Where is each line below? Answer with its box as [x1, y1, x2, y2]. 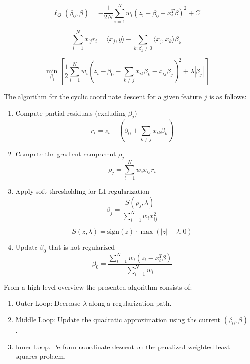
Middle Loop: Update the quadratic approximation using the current [15, 314, 221, 324]
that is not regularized [48, 242, 115, 252]
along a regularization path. [89, 298, 172, 308]
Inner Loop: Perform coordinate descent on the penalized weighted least [15, 341, 230, 351]
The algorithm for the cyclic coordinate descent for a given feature [4, 91, 202, 101]
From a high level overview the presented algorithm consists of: [4, 281, 192, 292]
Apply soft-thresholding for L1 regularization [15, 186, 149, 196]
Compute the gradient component [15, 149, 116, 159]
